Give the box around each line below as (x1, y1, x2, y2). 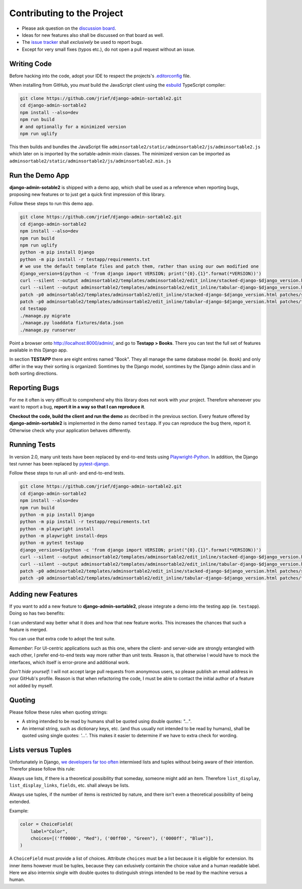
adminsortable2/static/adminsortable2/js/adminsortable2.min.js (9, 158, 172, 164)
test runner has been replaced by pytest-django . (9, 460, 110, 466)
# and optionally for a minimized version (20, 124, 126, 130)
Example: (9, 808, 29, 814)
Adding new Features (9, 590, 78, 599)
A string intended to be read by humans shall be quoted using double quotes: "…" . (22, 719, 192, 725)
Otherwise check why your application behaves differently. (9, 427, 131, 433)
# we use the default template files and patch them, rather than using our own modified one (20, 264, 259, 269)
